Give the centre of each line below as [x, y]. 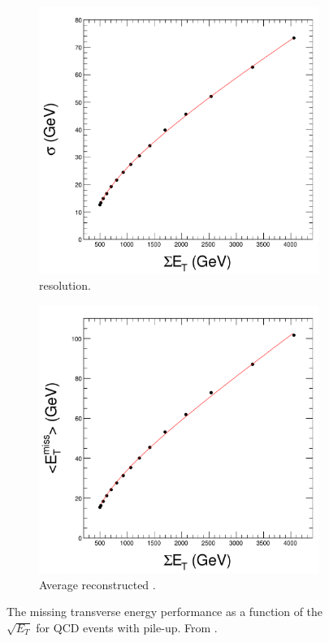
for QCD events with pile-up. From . [127, 627]
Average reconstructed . [97, 584]
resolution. [65, 285]
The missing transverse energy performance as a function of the [165, 612]
